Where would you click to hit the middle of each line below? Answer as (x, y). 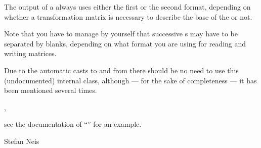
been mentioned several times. (51, 90)
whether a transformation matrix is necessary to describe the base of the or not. (128, 16)
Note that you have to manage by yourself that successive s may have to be (121, 34)
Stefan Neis (22, 141)
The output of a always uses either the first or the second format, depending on (127, 7)
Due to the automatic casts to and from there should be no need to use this (121, 70)
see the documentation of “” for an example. (73, 124)
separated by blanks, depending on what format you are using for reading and (125, 43)
